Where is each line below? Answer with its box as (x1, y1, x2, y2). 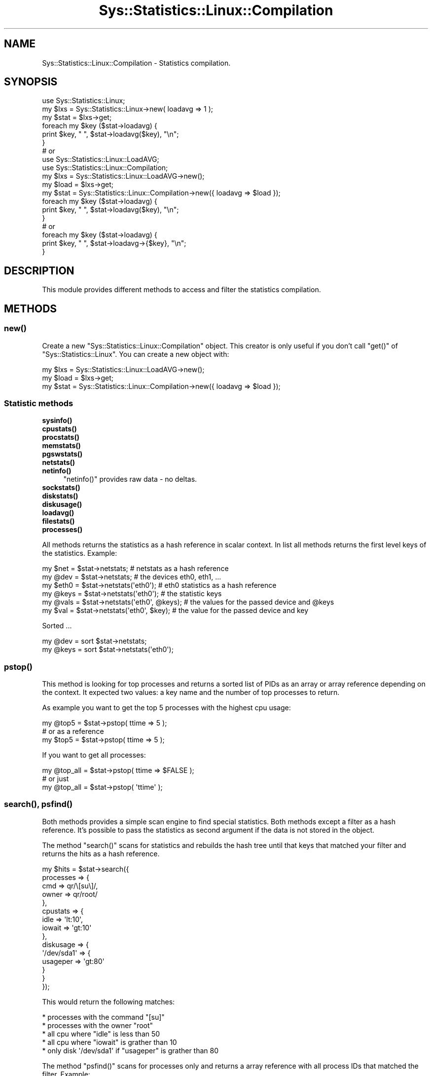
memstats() (42, 441, 81, 450)
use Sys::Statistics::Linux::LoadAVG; (42, 155, 159, 164)
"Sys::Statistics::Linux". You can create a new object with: (42, 349, 229, 358)
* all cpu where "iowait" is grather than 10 (42, 1038, 177, 1046)
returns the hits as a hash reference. (42, 849, 160, 858)
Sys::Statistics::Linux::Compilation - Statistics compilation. (42, 58, 231, 67)
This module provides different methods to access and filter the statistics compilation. (42, 285, 321, 294)
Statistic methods (4, 398, 73, 408)
